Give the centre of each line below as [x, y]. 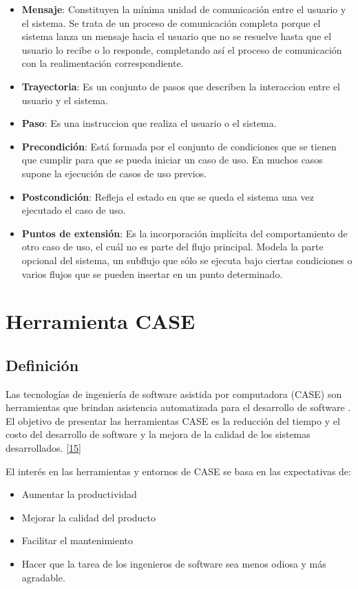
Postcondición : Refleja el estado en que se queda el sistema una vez [168, 196]
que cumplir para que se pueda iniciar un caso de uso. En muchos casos [172, 160]
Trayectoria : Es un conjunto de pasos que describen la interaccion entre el [181, 86]
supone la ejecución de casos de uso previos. [114, 173]
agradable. [43, 577]
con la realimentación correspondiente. [103, 63]
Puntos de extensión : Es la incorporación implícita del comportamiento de [185, 233]
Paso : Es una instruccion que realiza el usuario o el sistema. [149, 123]
